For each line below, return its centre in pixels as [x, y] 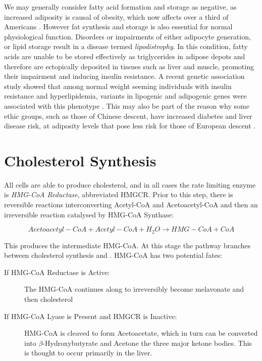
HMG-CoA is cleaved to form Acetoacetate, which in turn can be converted [141, 333]
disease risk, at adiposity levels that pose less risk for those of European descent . [130, 126]
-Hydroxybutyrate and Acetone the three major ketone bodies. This [147, 343]
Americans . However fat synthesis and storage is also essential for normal [118, 27]
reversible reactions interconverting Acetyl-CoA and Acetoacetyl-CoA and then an [131, 205]
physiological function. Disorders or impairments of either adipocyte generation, [127, 36]
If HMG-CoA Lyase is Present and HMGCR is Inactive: [91, 316]
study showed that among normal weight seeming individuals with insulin [118, 86]
